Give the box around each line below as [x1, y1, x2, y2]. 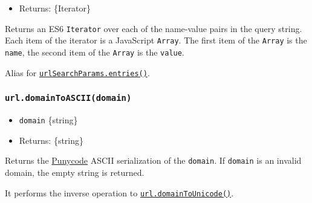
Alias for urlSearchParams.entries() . [5, 66, 150, 79]
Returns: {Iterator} [19, 2, 91, 14]
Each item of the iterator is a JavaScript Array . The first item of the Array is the [5, 34, 307, 47]
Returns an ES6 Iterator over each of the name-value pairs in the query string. [5, 22, 302, 34]
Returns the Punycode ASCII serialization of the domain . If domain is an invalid [5, 154, 302, 167]
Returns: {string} [19, 134, 84, 146]
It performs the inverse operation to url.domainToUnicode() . [5, 186, 234, 199]
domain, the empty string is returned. [5, 166, 145, 178]
